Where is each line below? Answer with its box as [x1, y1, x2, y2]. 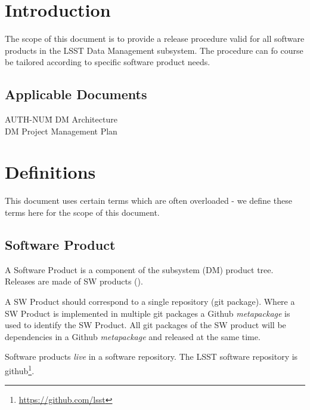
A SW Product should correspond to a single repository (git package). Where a [5, 295, 295, 307]
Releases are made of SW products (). [5, 275, 143, 287]
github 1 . [5, 362, 35, 377]
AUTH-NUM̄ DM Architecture [5, 113, 117, 126]
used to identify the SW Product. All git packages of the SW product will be [5, 319, 286, 331]
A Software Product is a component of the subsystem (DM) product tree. [5, 263, 274, 276]
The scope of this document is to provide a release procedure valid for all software [5, 32, 305, 45]
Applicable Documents [5, 85, 147, 103]
